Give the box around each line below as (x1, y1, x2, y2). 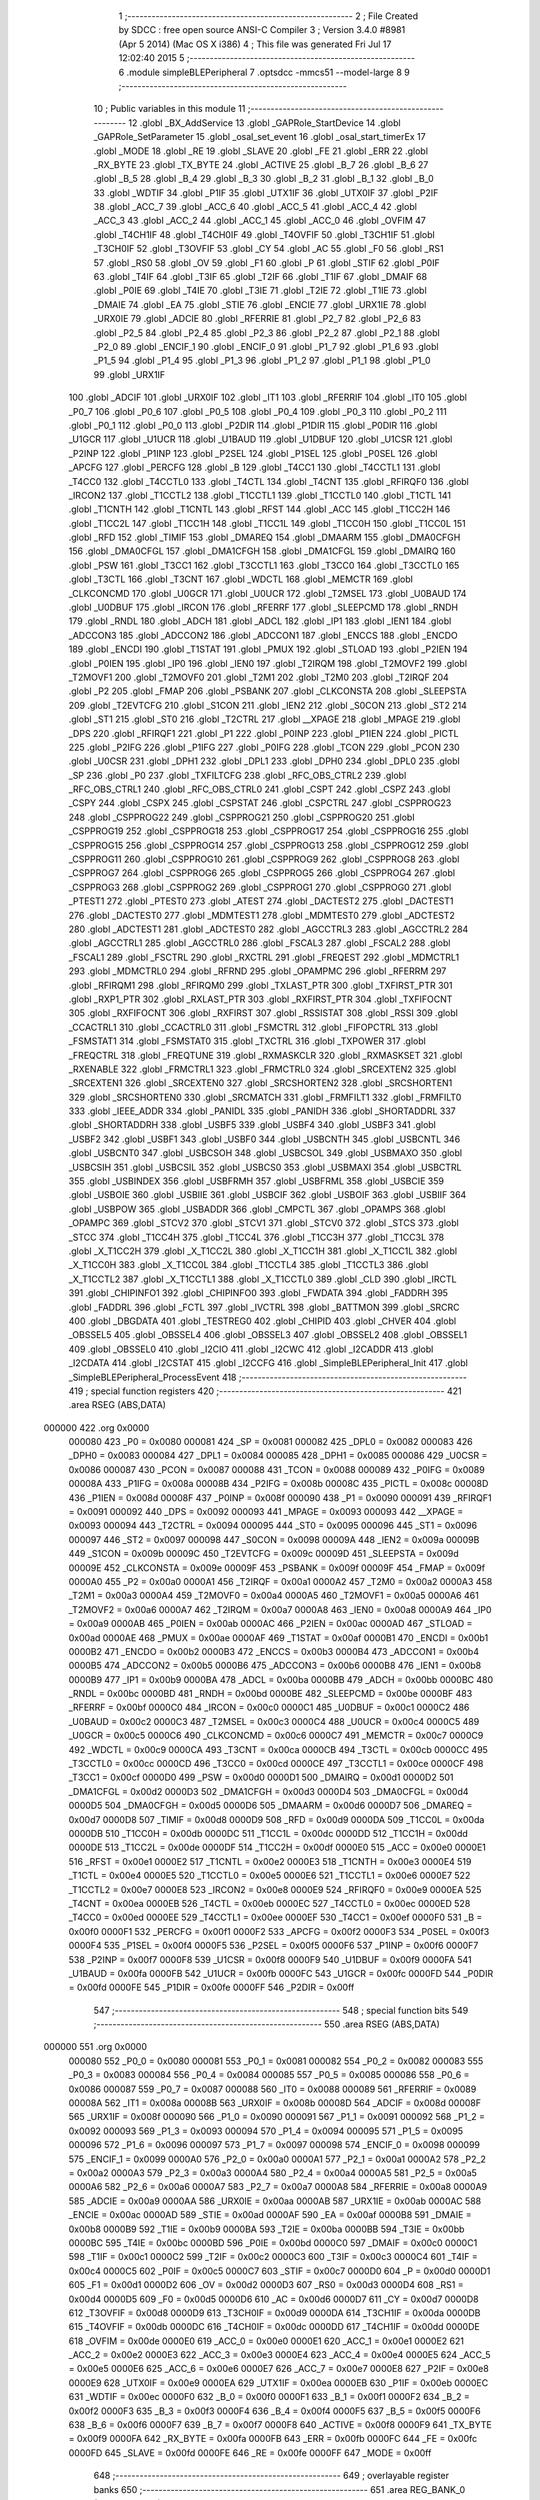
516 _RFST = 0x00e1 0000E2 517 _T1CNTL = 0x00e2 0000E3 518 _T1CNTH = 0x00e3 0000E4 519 (68, 1855, 472, 1867)
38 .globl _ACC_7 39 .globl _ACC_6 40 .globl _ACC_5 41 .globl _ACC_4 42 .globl (93, 201, 417, 213)
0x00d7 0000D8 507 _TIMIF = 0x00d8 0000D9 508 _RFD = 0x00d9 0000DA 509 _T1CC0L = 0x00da (68, 1813, 485, 1825)
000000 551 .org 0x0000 (43, 2041, 147, 2053)
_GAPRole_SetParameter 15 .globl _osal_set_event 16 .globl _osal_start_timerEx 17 (93, 131, 426, 143)
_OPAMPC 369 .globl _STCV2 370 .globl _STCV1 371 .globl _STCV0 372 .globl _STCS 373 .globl (68, 1217, 459, 1229)
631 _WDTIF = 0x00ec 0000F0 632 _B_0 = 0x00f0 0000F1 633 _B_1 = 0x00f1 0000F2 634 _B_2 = (68, 2391, 470, 2403)
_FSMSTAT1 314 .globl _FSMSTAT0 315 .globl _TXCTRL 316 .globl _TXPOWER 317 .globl (68, 1035, 427, 1047)
